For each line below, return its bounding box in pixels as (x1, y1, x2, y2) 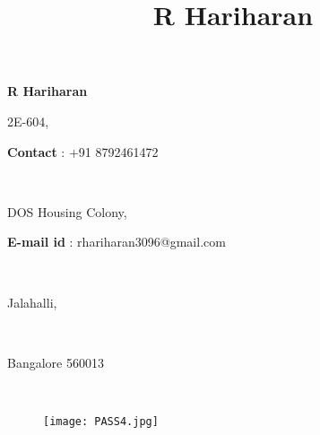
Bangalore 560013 (7, 352, 104, 371)
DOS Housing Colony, (7, 202, 127, 221)
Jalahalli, (7, 292, 57, 311)
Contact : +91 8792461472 (7, 142, 159, 161)
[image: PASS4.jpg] (43, 414, 159, 428)
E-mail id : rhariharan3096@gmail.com (7, 232, 226, 251)
